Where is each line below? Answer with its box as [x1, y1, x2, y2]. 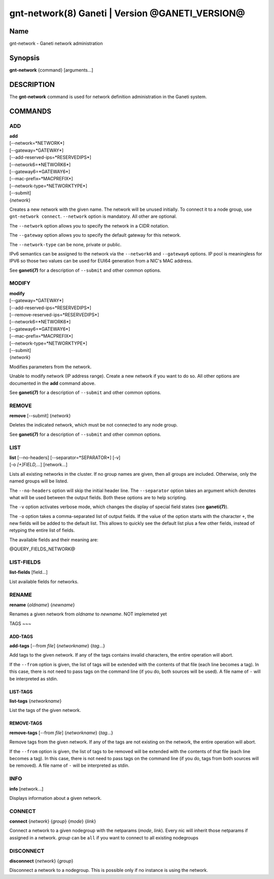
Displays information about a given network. [9, 795, 102, 801]
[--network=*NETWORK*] [9, 140, 64, 146]
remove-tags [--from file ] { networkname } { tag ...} [9, 729, 114, 736]
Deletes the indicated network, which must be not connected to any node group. [9, 422, 178, 428]
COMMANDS [9, 107, 52, 115]
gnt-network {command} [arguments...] [9, 67, 93, 73]
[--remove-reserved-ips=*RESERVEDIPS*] [9, 311, 99, 317]
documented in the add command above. [9, 380, 96, 386]
